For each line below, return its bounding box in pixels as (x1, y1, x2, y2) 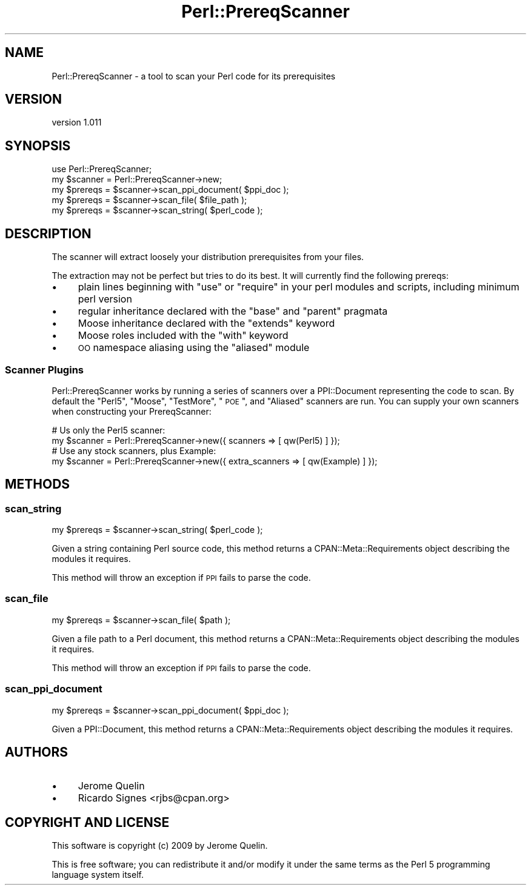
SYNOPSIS (5, 138, 71, 153)
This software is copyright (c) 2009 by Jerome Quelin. (52, 840, 268, 851)
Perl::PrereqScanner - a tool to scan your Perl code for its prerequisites (52, 70, 336, 81)
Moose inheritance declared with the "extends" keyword (78, 317, 335, 330)
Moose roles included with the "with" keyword (78, 329, 289, 342)
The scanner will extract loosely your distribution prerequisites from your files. (52, 252, 364, 263)
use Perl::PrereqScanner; (52, 164, 152, 175)
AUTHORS (5, 744, 68, 760)
